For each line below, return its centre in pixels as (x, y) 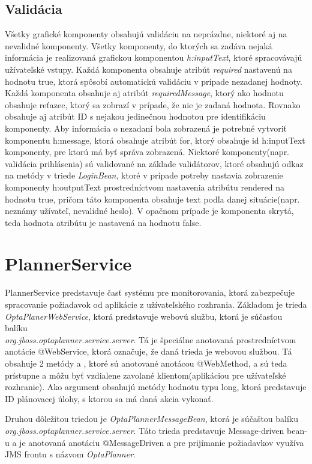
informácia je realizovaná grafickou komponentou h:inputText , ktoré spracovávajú (154, 57)
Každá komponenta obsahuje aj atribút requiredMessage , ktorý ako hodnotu (144, 93)
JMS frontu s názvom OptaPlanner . (70, 454)
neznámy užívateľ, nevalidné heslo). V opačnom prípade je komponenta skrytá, (149, 211)
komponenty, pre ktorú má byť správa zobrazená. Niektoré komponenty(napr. (147, 152)
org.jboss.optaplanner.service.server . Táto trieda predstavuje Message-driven (145, 430)
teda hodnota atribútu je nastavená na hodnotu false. (103, 222)
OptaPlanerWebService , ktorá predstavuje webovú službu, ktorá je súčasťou (144, 316)
